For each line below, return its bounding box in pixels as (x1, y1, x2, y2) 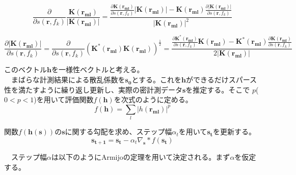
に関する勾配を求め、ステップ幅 (65, 126, 172, 137)
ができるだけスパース (185, 74, 257, 85)
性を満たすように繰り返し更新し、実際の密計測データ (4, 84, 182, 95)
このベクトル (4, 64, 47, 75)
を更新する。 (212, 126, 256, 137)
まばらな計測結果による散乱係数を (11, 74, 125, 85)
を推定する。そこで (185, 84, 250, 95)
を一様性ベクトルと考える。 (51, 64, 144, 75)
